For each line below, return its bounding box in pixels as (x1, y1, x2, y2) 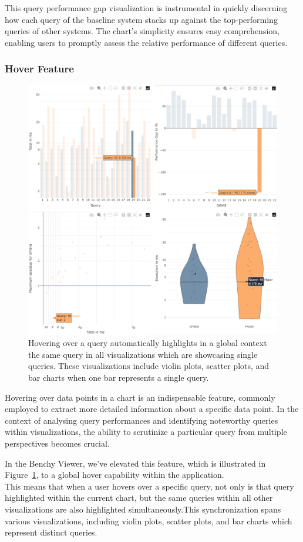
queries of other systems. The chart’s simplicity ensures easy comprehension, (5, 25, 280, 37)
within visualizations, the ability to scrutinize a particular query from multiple (5, 425, 287, 438)
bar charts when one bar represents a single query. (28, 371, 209, 383)
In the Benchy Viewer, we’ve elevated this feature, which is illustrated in (5, 457, 266, 469)
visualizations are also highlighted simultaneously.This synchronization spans (5, 503, 281, 515)
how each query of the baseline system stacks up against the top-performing (5, 13, 278, 25)
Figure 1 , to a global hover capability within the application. (5, 468, 224, 481)
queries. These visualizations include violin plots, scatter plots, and (28, 360, 270, 372)
